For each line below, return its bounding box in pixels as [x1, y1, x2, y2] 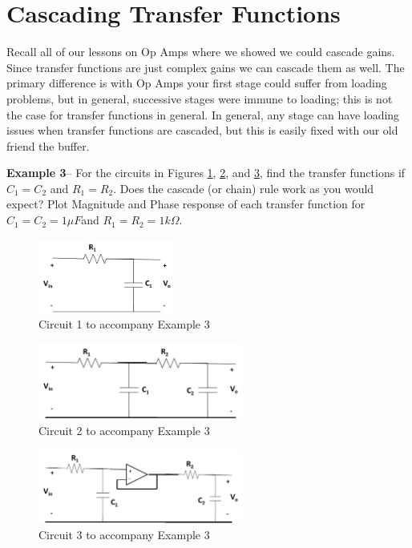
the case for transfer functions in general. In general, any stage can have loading [6, 106, 400, 123]
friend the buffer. [6, 137, 90, 154]
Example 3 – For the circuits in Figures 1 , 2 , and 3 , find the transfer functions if [6, 164, 406, 181]
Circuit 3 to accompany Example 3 [38, 526, 210, 542]
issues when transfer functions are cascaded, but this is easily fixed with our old [6, 122, 398, 139]
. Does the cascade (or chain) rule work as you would [113, 179, 374, 196]
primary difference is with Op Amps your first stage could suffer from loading [6, 75, 387, 91]
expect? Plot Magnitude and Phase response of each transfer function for [6, 195, 366, 212]
